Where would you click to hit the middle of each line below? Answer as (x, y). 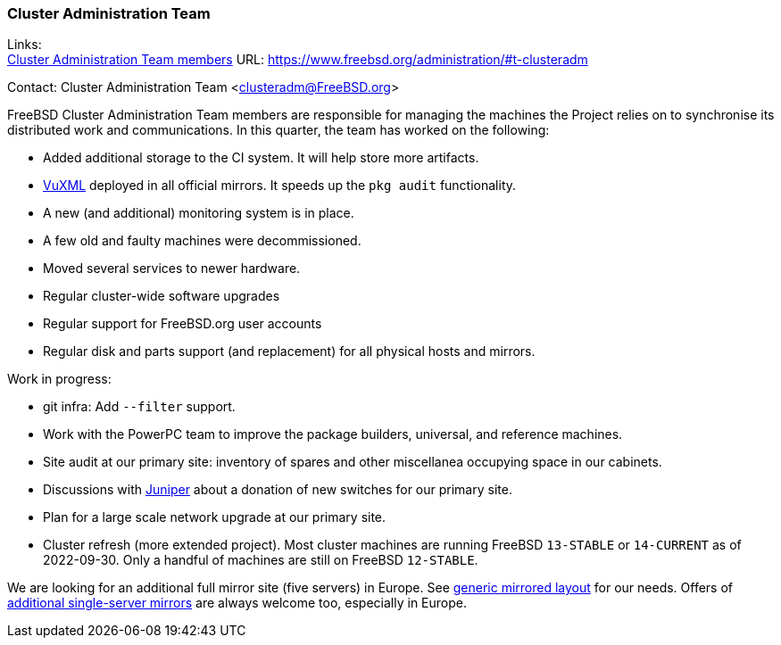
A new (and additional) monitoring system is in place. (199, 213)
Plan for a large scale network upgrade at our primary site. (215, 517)
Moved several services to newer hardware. (172, 269)
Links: (25, 45)
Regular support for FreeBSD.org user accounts (183, 324)
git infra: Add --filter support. (139, 407)
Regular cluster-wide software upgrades (162, 296)
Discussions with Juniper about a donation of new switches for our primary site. (278, 490)
